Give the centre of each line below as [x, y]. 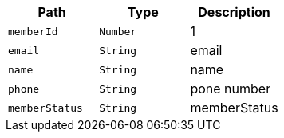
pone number [231, 89]
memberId [33, 31]
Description [234, 12]
